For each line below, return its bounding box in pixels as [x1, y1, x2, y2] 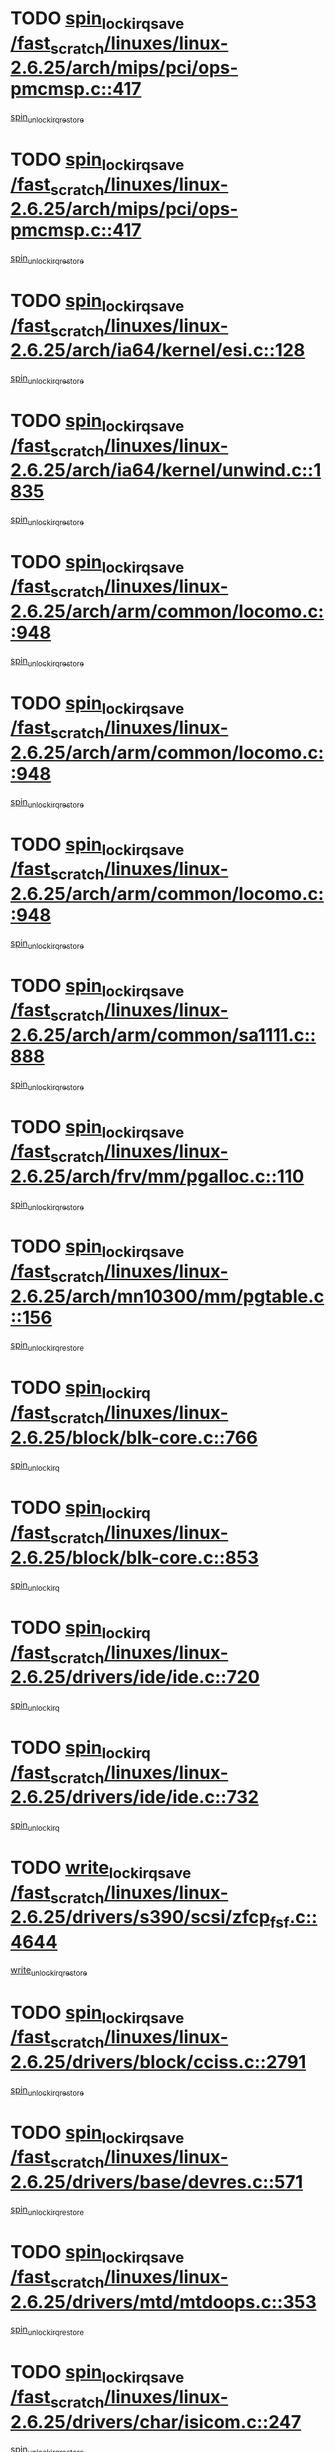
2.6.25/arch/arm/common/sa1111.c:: [10, 1023, 317, 1046]
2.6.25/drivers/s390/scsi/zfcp [10, 1906, 271, 1929]
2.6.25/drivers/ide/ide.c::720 [10, 1666, 260, 1689]
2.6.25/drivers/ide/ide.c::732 [10, 1786, 260, 1809]
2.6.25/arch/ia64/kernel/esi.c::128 [10, 339, 306, 362]
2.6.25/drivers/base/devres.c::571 [10, 2170, 303, 2193]
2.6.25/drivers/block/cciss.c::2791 [10, 2050, 307, 2073]
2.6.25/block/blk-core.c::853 [10, 1546, 260, 1569]
